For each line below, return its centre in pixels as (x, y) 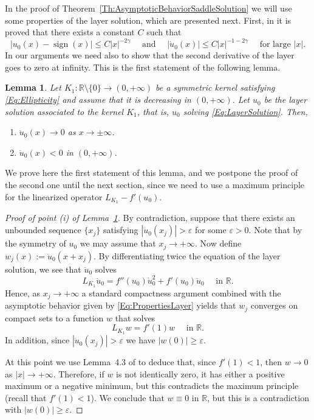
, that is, (153, 111)
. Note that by (275, 230)
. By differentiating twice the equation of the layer (187, 255)
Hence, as (23, 292)
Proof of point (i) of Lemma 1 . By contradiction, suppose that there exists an (150, 218)
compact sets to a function (54, 317)
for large (275, 45)
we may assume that (118, 243)
